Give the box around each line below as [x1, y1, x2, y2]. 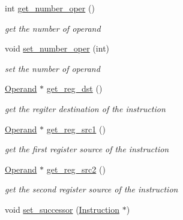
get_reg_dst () [46, 82, 103, 95]
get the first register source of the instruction [5, 143, 169, 155]
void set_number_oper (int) [5, 42, 110, 55]
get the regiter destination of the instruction [5, 102, 166, 114]
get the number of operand [5, 22, 101, 34]
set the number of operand [5, 62, 100, 74]
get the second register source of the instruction [5, 183, 178, 195]
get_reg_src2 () [46, 162, 106, 175]
